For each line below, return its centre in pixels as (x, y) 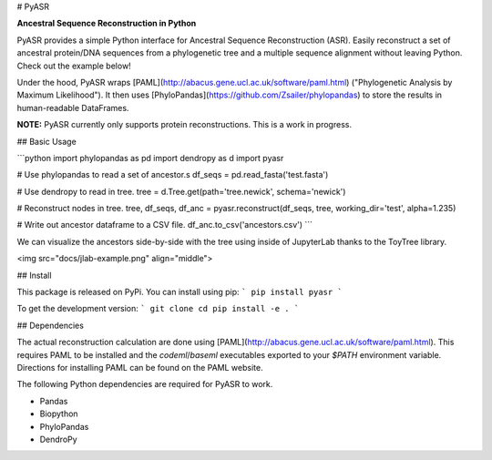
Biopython (59, 414)
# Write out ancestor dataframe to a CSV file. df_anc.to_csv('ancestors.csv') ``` (165, 225)
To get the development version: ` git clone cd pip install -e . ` (158, 309)
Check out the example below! (74, 66)
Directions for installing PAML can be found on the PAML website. (140, 367)
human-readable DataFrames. (73, 107)
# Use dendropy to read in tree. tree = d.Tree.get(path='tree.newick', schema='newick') (181, 191)
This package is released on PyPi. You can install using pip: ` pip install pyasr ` (180, 292)
